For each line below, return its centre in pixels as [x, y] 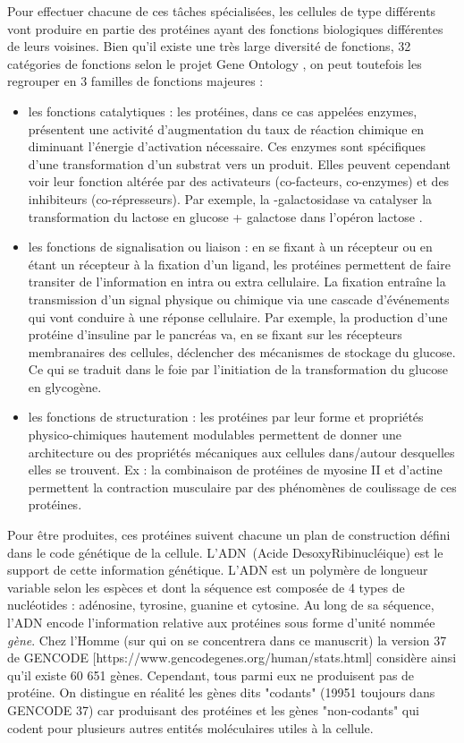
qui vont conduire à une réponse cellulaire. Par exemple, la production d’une [238, 316]
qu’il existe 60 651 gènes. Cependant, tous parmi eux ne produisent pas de [211, 675]
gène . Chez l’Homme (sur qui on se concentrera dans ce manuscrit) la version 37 [227, 640]
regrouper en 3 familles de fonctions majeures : [135, 81]
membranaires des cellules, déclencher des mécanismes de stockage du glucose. [242, 351]
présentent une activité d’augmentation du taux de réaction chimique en [226, 128]
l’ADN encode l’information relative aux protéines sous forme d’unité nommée [221, 622]
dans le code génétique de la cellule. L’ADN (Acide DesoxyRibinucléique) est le [225, 552]
